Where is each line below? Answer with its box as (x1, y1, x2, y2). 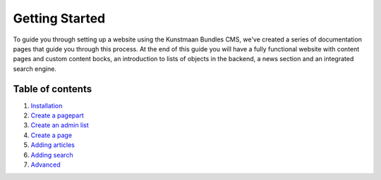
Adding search (30, 150, 73, 159)
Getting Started (13, 11, 106, 26)
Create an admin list (30, 121, 90, 129)
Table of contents (13, 83, 92, 95)
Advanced (30, 160, 61, 169)
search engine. (13, 64, 56, 73)
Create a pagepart (30, 111, 84, 120)
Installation (30, 101, 63, 110)
